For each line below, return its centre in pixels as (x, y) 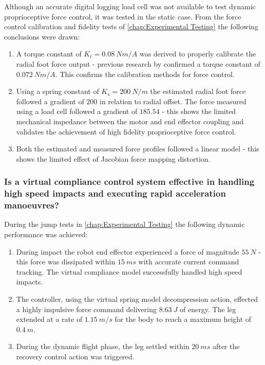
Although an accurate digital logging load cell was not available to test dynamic (130, 6)
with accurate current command (189, 262)
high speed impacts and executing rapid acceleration (115, 193)
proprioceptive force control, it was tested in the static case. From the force (123, 16)
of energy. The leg (208, 309)
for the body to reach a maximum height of (183, 319)
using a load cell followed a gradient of (77, 111)
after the (226, 346)
